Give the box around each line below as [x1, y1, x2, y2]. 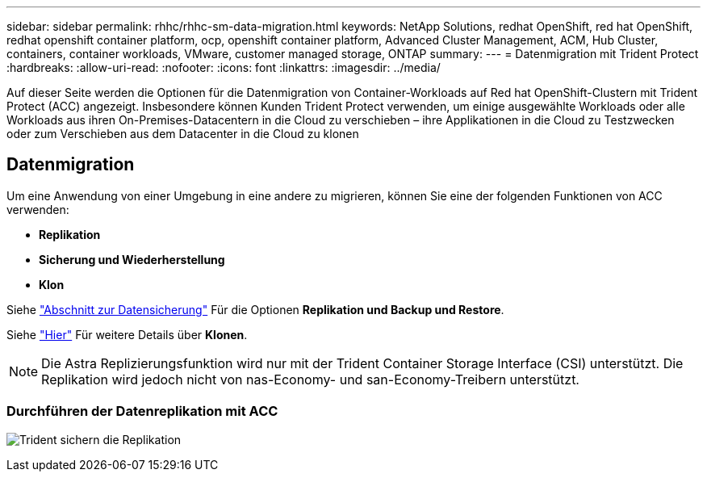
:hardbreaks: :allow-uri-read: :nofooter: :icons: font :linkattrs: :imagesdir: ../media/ [6, 61, 441, 74]
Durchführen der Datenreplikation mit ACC [6, 403, 278, 420]
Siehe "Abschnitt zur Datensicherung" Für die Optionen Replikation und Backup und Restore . [6, 302, 504, 317]
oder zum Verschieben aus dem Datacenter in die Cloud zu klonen [6, 127, 359, 140]
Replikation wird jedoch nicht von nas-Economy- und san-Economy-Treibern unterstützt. [41, 371, 579, 388]
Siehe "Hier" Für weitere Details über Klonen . [6, 327, 248, 342]
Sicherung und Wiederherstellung [39, 252, 225, 266]
